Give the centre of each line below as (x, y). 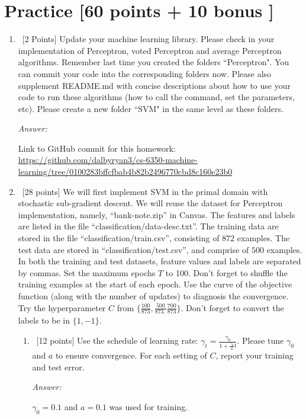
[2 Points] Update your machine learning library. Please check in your (148, 39)
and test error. (58, 367)
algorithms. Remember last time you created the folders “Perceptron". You (154, 62)
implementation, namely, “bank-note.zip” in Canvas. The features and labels (157, 214)
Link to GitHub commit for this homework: (97, 148)
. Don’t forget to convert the (232, 307)
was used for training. (149, 406)
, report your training (255, 355)
